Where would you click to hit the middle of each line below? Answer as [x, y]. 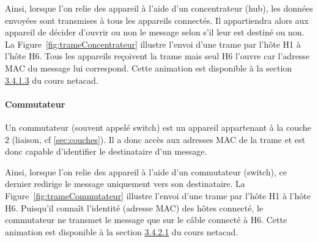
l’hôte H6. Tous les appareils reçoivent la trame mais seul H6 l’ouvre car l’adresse [157, 56]
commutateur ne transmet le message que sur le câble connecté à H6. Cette [146, 220]
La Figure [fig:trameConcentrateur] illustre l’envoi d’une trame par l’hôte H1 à [153, 44]
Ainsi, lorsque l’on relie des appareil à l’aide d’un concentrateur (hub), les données [159, 8]
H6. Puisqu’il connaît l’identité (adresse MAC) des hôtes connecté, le [134, 207]
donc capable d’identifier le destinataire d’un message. [106, 151]
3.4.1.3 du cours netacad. [52, 80]
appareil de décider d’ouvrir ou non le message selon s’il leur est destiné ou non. [155, 32]
